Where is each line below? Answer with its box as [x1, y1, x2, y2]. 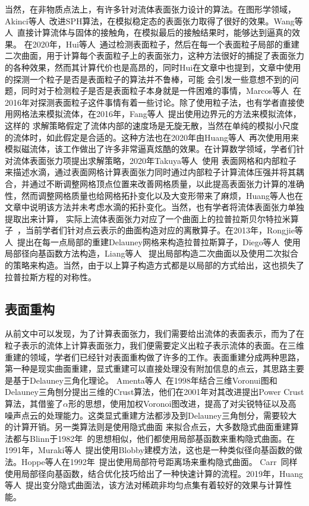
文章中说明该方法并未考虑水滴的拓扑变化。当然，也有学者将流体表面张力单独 [5, 201, 304, 213]
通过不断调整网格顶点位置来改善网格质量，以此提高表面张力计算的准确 [29, 177, 304, 189]
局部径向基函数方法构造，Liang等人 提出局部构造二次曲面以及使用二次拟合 [5, 247, 299, 260]
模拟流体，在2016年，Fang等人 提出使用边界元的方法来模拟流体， [46, 107, 301, 120]
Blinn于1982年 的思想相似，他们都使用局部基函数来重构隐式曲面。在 [29, 432, 295, 444]
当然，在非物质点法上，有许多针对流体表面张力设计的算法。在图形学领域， [5, 3, 296, 15]
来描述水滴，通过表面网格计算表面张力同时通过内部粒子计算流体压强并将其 [5, 166, 296, 178]
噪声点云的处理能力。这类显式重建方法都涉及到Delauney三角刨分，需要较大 [5, 409, 297, 421]
